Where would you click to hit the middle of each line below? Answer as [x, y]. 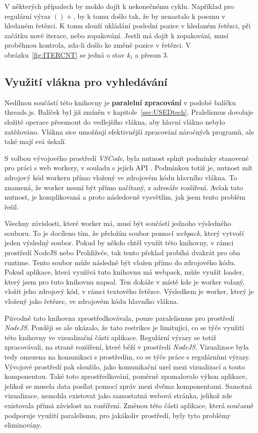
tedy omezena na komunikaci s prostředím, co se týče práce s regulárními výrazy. [128, 357]
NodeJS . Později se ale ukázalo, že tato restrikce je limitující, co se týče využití [124, 327]
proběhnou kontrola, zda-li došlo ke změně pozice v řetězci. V [98, 45]
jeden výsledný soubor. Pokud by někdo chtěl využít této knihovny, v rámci [119, 243]
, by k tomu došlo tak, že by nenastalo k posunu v [149, 16]
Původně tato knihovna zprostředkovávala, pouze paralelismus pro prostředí [120, 318]
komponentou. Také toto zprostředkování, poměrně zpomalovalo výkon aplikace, [126, 376]
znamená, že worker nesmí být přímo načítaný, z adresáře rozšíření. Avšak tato [124, 187]
